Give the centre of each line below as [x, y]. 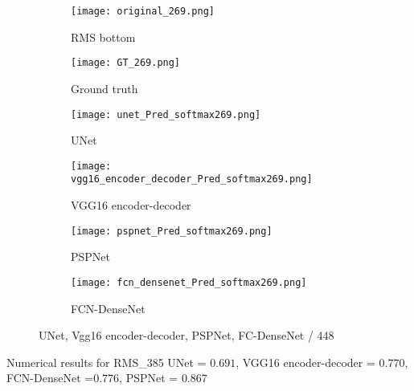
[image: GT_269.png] [126, 63]
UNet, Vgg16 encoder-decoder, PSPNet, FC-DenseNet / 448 [187, 335]
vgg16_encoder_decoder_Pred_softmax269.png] [192, 179]
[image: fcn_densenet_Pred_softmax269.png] [189, 282]
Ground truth [105, 88]
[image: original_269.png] [143, 11]
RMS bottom [103, 37]
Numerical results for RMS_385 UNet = [107, 362]
